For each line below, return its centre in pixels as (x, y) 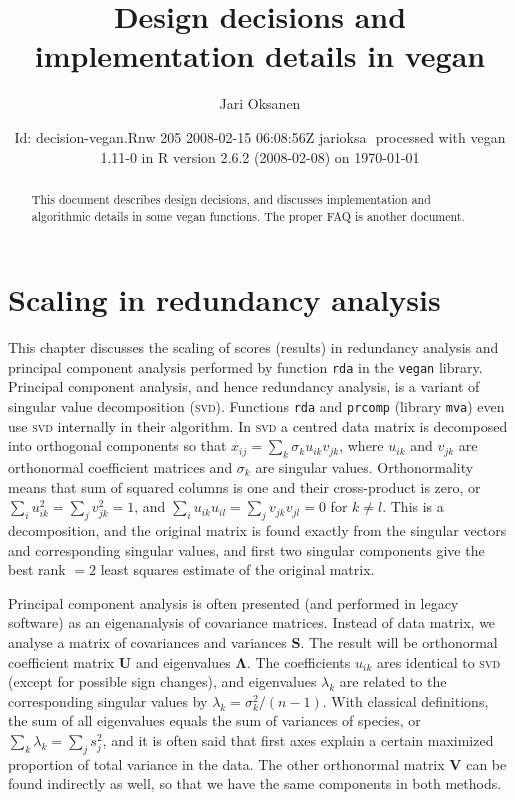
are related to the (393, 681)
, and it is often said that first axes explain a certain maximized (298, 739)
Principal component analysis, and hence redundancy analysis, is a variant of (244, 386)
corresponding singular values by (108, 700)
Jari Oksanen (260, 103)
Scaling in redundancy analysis (224, 299)
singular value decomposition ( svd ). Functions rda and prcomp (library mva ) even (256, 405)
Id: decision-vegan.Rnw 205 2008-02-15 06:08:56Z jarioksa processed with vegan (260, 136)
